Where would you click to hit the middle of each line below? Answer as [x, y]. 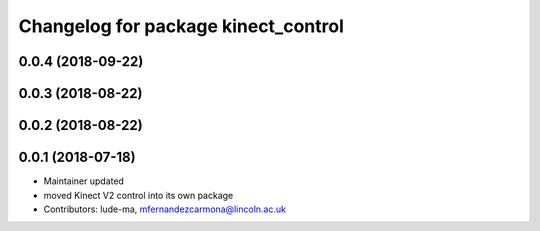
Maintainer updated [84, 181]
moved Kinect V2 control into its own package [138, 195]
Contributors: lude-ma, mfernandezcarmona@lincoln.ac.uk [165, 209]
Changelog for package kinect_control [181, 26]
